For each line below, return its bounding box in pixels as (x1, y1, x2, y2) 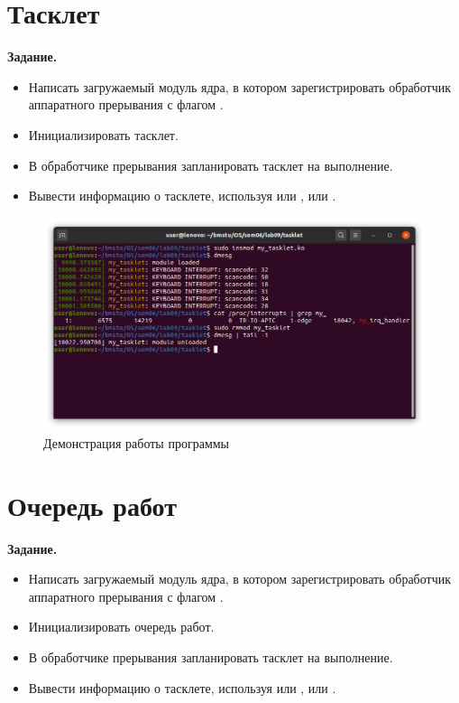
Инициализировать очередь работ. (28, 617, 215, 636)
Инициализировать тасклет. (28, 125, 179, 144)
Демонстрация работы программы (43, 433, 230, 452)
